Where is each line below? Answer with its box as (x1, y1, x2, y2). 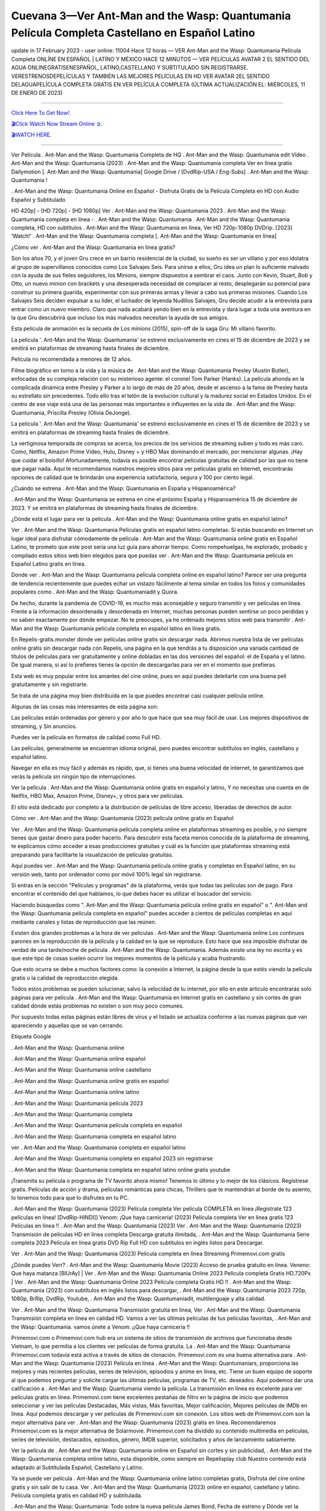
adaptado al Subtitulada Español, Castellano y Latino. (11, 1463, 144, 1471)
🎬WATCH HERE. (11, 131, 52, 138)
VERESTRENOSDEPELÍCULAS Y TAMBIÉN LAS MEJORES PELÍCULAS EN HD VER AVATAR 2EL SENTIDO (11, 73, 270, 80)
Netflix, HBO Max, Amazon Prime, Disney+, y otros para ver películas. (11, 792, 184, 800)
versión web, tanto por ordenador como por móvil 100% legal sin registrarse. (11, 870, 202, 878)
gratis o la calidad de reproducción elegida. (11, 974, 120, 982)
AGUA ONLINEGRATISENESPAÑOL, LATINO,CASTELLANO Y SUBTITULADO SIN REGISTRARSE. (11, 64, 249, 71)
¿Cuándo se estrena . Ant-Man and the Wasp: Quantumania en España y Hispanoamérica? (11, 484, 236, 492)
